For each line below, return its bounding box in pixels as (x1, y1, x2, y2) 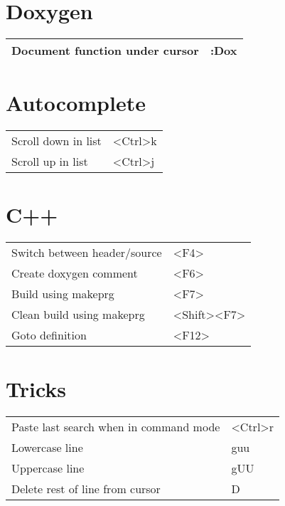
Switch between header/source (11, 244, 162, 261)
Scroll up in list (11, 153, 88, 170)
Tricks (6, 374, 67, 403)
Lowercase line (11, 438, 83, 455)
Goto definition (11, 327, 87, 344)
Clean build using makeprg (11, 306, 145, 323)
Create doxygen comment (11, 265, 138, 282)
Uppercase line (11, 459, 85, 476)
